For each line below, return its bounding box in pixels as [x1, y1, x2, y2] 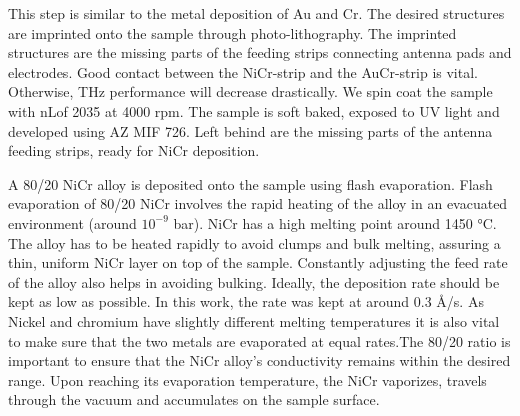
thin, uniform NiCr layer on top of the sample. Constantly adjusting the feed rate [8, 252, 508, 273]
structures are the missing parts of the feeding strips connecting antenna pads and [8, 42, 512, 63]
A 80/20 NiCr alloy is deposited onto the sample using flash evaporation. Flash [8, 173, 493, 194]
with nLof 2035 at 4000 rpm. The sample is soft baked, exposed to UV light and [8, 100, 500, 121]
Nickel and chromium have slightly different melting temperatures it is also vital [8, 310, 500, 331]
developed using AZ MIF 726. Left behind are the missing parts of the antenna [8, 120, 493, 141]
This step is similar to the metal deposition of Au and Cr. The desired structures [8, 3, 505, 23]
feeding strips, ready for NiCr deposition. [8, 140, 260, 161]
